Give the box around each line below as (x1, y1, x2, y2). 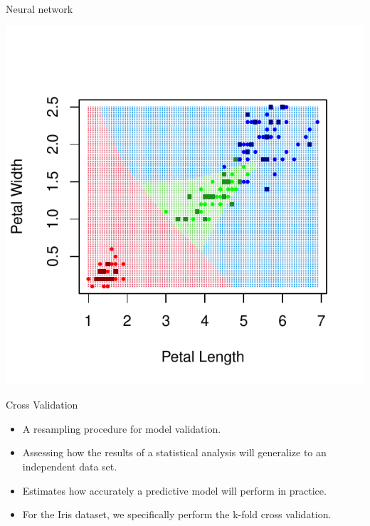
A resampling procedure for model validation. (22, 421, 221, 436)
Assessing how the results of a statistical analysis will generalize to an (22, 445, 327, 460)
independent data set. (22, 458, 117, 473)
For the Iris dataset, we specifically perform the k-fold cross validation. (22, 507, 332, 522)
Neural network (6, 1, 73, 16)
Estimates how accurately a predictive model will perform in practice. (22, 483, 327, 498)
